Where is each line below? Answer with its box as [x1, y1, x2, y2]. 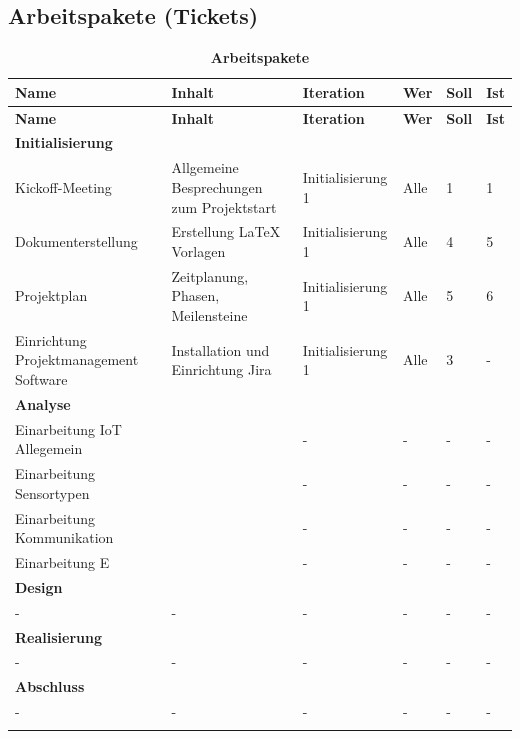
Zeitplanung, [171, 265, 249, 286]
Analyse [15, 393, 71, 414]
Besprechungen [171, 176, 263, 197]
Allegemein [15, 438, 83, 459]
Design [15, 576, 63, 597]
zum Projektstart [171, 196, 277, 217]
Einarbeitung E [15, 552, 110, 573]
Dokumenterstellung [15, 231, 138, 252]
